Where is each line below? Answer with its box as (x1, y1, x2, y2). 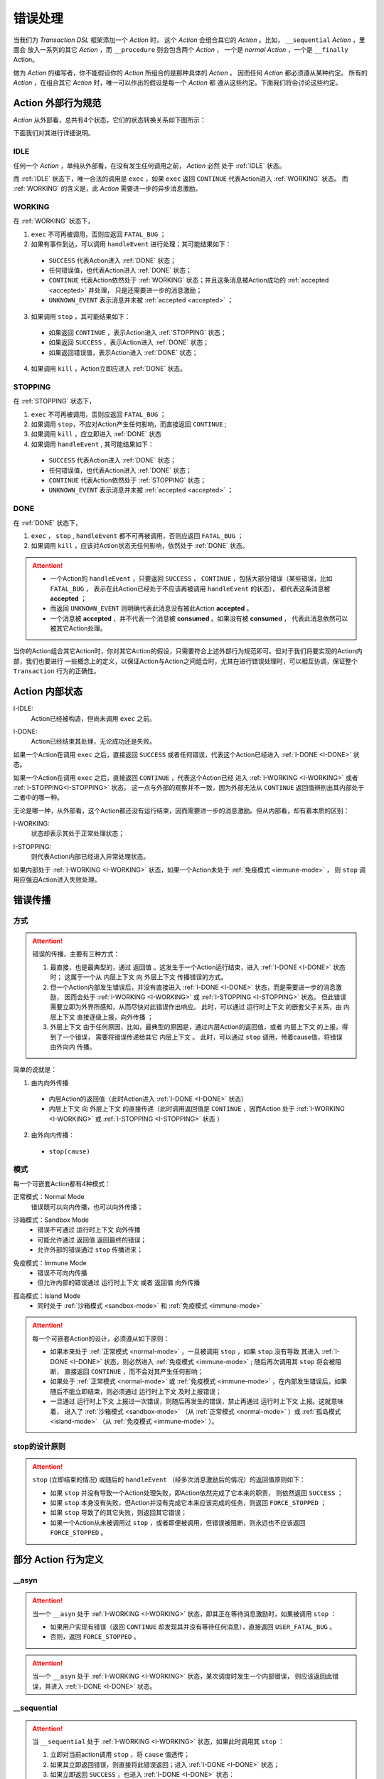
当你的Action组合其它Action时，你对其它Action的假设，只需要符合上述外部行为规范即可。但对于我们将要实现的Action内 (13, 647, 363, 655)
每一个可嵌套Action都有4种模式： (13, 1179, 112, 1188)
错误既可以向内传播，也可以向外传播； (31, 1203, 144, 1211)
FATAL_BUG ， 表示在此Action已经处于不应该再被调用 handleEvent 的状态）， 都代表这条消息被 (50, 584, 331, 593)
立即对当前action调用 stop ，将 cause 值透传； (50, 1751, 191, 1759)
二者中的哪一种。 (13, 793, 63, 802)
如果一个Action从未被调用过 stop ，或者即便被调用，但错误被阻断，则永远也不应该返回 (50, 1518, 306, 1526)
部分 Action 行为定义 (13, 1553, 104, 1566)
